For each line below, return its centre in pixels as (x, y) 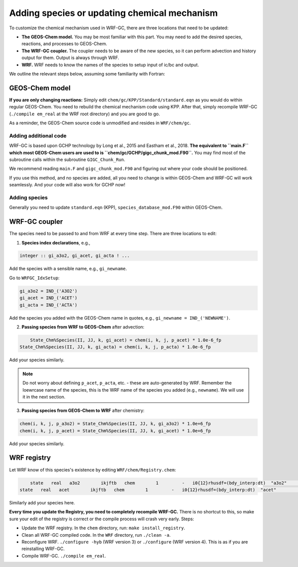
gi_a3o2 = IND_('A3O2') (49, 291)
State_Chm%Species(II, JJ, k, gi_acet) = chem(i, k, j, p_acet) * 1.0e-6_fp (126, 340)
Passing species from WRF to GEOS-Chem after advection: (83, 327)
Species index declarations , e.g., (56, 243)
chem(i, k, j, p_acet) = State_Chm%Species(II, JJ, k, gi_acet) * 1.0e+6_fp (115, 431)
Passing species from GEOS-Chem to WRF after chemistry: (83, 410)
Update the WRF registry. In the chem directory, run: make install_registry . (103, 528)
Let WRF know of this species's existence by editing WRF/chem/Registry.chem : (93, 470)
